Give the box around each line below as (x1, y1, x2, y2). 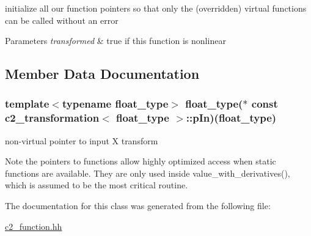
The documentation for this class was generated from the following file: (5, 199, 271, 212)
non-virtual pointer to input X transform (5, 134, 158, 147)
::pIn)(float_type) (186, 110, 277, 125)
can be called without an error (5, 13, 119, 26)
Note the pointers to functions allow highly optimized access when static (5, 155, 276, 168)
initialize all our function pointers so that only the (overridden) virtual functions (5, 2, 307, 14)
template (5, 96, 49, 111)
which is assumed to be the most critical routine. (5, 179, 188, 191)
